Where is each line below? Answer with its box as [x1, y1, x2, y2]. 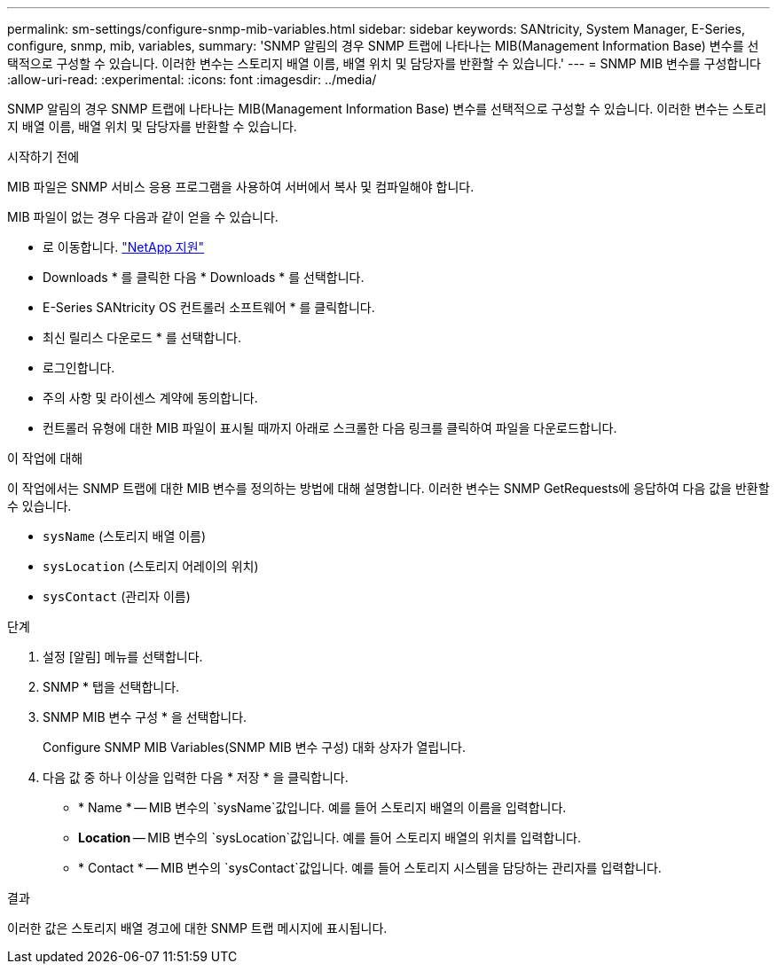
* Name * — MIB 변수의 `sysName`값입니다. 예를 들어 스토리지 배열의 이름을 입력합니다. [78, 800, 567, 815]
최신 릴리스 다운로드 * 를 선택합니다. [43, 330, 241, 345]
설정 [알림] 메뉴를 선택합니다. [43, 649, 203, 664]
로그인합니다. [43, 360, 115, 375]
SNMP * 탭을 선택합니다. [43, 679, 180, 694]
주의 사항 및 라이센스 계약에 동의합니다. [43, 390, 258, 405]
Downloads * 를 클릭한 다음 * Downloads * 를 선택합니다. [43, 270, 365, 285]
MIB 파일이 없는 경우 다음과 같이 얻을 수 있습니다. [7, 209, 279, 224]
